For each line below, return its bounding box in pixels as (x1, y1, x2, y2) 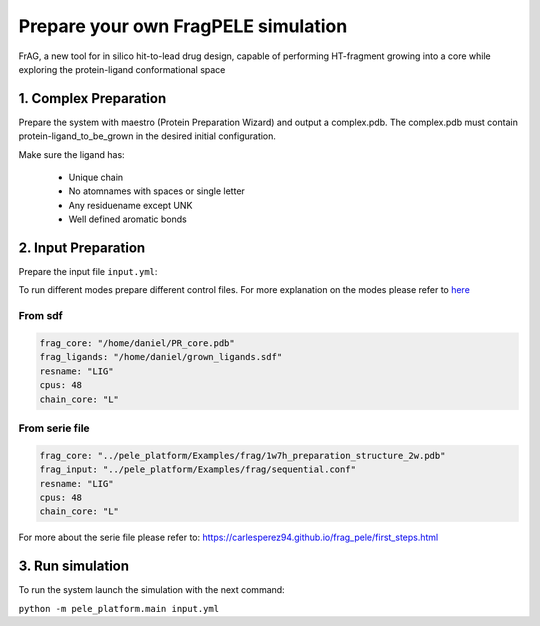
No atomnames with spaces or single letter (68, 185, 245, 197)
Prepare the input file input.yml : (18, 266, 158, 278)
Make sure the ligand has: (18, 148, 125, 160)
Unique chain (68, 171, 124, 184)
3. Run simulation (18, 558, 130, 575)
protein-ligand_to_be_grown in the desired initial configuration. (18, 130, 277, 142)
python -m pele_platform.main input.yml (18, 603, 220, 614)
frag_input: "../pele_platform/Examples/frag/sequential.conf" (39, 464, 357, 475)
